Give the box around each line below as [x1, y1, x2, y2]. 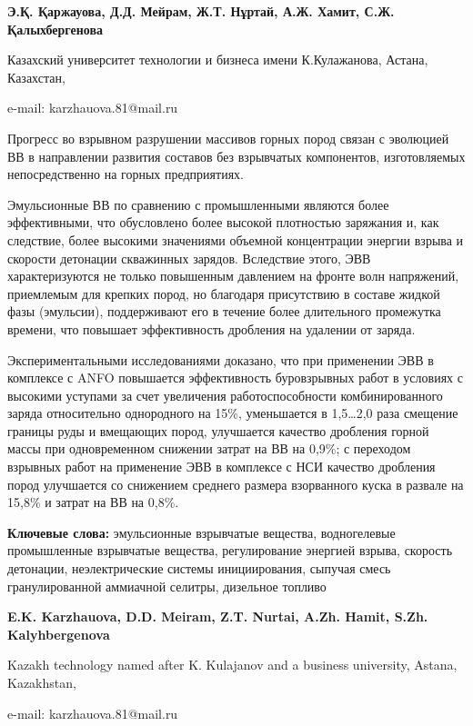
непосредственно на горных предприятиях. [7, 164, 244, 184]
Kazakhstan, [7, 673, 76, 691]
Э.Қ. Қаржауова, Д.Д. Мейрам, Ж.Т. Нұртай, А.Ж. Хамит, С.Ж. [7, 2, 395, 20]
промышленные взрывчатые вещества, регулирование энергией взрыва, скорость [7, 541, 453, 560]
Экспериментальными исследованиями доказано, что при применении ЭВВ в [7, 350, 434, 369]
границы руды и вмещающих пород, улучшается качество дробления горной [7, 421, 429, 440]
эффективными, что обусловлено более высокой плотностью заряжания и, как [7, 213, 439, 232]
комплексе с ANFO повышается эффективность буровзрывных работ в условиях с [7, 368, 463, 387]
